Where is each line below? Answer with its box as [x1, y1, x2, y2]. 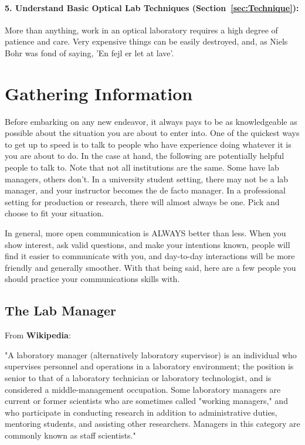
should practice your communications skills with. [5, 273, 180, 285]
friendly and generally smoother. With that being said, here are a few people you [5, 261, 296, 273]
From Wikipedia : [5, 329, 71, 341]
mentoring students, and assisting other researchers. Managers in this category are [5, 417, 300, 430]
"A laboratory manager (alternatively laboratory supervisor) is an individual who [5, 348, 297, 361]
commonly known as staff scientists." [5, 429, 136, 441]
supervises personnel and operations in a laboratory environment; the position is [5, 360, 294, 372]
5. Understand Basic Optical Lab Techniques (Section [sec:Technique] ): [5, 1, 299, 13]
